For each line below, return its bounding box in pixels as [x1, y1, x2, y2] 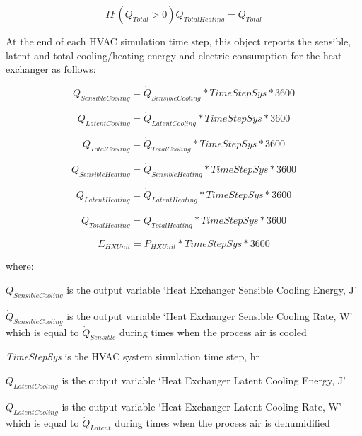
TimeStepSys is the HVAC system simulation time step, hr [6, 349, 260, 364]
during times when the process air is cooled [119, 324, 307, 339]
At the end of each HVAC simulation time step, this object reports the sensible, [6, 34, 351, 48]
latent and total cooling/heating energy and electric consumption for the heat [6, 47, 342, 62]
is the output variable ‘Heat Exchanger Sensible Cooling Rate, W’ [66, 308, 353, 323]
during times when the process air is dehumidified [115, 415, 330, 430]
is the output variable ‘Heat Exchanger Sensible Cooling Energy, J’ [66, 282, 357, 297]
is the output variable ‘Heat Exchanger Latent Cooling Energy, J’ [62, 372, 346, 387]
